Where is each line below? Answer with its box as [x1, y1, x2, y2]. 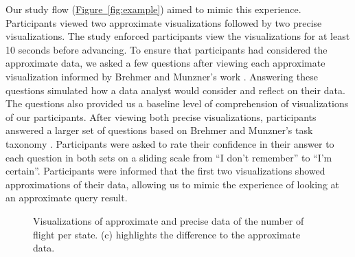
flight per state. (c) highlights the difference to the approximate [33, 227, 301, 241]
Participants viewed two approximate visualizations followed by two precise [5, 15, 322, 30]
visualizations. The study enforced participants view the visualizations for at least [5, 29, 350, 43]
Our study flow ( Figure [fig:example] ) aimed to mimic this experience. [5, 2, 301, 16]
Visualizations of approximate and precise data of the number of [33, 213, 304, 227]
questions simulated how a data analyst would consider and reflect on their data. [5, 82, 345, 97]
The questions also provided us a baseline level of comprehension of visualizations [5, 96, 349, 111]
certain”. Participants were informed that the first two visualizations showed [5, 164, 325, 178]
